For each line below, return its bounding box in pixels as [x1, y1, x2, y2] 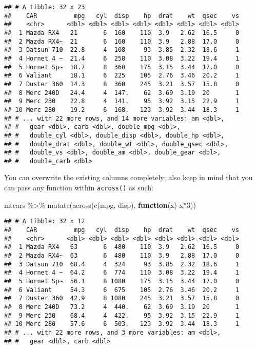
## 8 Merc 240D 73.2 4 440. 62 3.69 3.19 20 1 [4, 303, 240, 311]
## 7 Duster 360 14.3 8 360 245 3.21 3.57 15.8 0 [4, 80, 240, 88]
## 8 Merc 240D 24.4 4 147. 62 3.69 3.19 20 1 [4, 89, 240, 96]
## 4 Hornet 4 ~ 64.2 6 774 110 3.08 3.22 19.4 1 [4, 269, 240, 277]
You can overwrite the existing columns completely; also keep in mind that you [4, 172, 253, 183]
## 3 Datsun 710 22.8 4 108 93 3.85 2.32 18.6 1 [4, 46, 240, 54]
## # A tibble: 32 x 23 [4, 4, 85, 11]
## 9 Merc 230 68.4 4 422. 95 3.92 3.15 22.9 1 [4, 312, 240, 319]
